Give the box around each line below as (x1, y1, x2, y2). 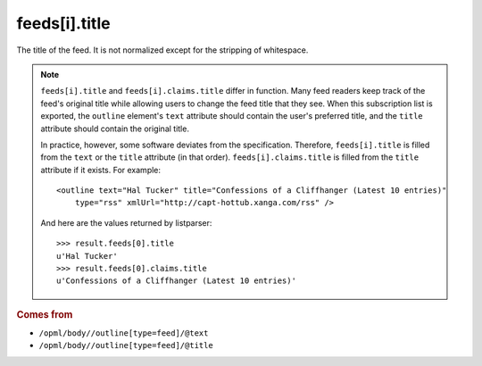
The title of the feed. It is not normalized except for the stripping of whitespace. (16, 45, 309, 55)
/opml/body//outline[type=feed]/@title (38, 340, 213, 351)
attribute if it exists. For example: (40, 164, 161, 175)
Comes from (16, 308, 73, 320)
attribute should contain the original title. (40, 123, 189, 134)
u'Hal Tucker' (56, 251, 118, 261)
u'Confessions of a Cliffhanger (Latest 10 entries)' (56, 276, 296, 286)
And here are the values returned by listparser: (40, 217, 212, 228)
